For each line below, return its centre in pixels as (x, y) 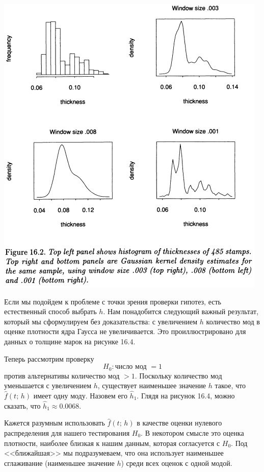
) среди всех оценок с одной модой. (177, 463)
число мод (131, 367)
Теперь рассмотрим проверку (49, 358)
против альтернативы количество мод (62, 375)
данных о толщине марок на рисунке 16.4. (70, 341)
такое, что (230, 385)
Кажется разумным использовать (55, 423)
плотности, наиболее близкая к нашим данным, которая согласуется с (112, 443)
